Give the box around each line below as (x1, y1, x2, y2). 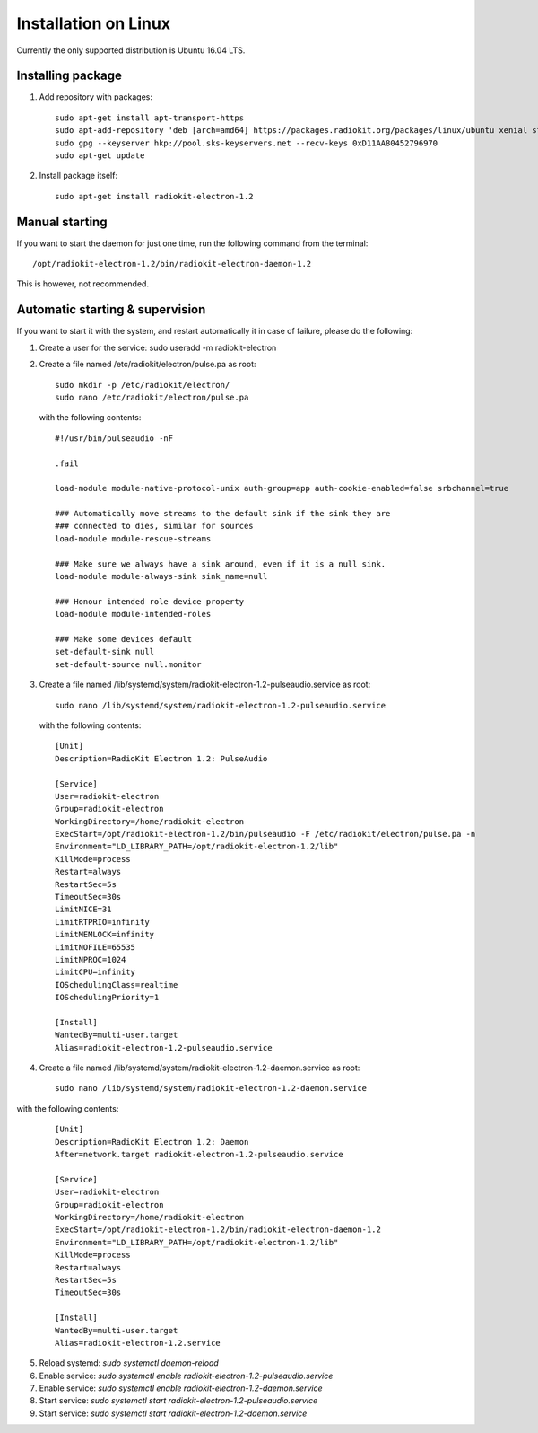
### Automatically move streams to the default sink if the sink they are (55, 508, 391, 519)
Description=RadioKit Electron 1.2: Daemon (55, 1137, 249, 1147)
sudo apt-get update (55, 151, 145, 161)
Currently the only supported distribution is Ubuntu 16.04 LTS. (16, 45, 246, 56)
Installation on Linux (16, 13, 170, 33)
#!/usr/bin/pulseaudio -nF (55, 433, 174, 444)
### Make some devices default (55, 634, 193, 644)
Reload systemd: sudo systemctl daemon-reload (39, 1358, 219, 1368)
